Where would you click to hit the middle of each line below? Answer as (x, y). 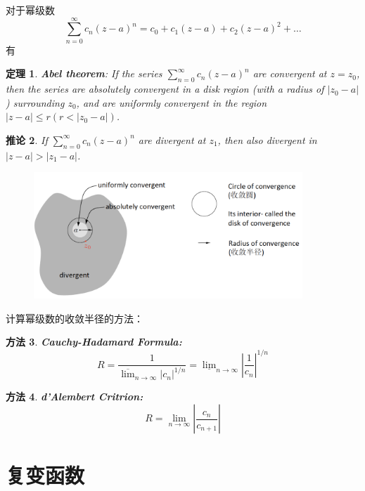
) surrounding (35, 102)
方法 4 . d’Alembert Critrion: (75, 397)
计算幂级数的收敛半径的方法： (75, 318)
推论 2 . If (27, 139)
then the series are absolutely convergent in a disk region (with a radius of (165, 89)
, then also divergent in (267, 139)
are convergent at (290, 73)
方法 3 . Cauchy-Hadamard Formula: (94, 342)
